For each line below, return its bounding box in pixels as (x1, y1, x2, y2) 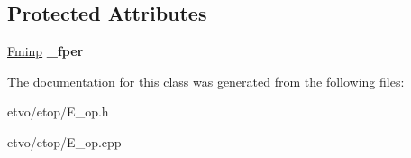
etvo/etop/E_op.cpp (7, 132, 122, 151)
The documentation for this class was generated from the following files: (7, 71, 405, 90)
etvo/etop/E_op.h (7, 102, 109, 121)
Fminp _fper (7, 42, 84, 60)
